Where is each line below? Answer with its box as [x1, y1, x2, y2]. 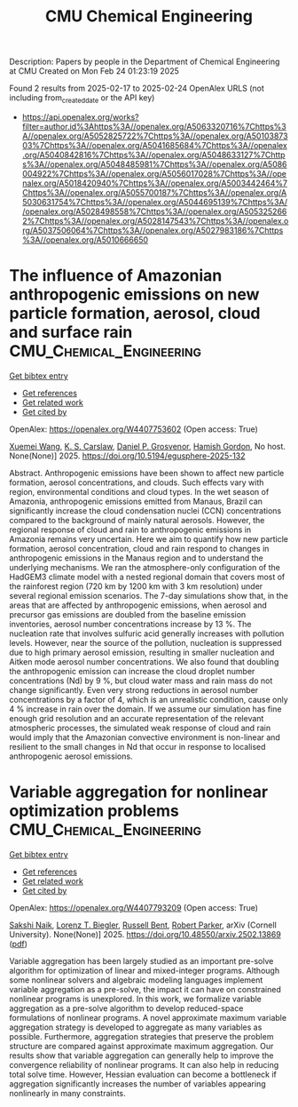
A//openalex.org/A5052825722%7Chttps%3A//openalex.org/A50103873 [21, 131, 288, 141]
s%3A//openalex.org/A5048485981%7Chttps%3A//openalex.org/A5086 [21, 158, 287, 170]
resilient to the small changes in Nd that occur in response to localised [9, 741, 266, 752]
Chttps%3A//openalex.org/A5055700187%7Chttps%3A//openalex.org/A [21, 187, 287, 197]
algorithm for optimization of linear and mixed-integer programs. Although [9, 965, 280, 976]
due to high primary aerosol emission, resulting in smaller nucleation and [9, 647, 275, 657]
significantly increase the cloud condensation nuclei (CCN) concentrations [9, 505, 282, 516]
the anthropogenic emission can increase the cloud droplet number [9, 665, 255, 676]
